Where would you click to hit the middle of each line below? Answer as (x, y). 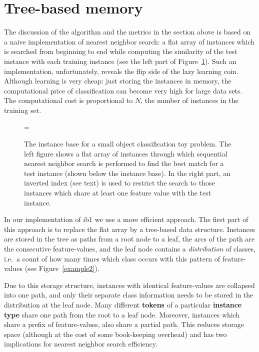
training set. (23, 110)
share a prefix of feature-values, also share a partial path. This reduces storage (124, 324)
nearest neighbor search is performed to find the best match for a (124, 163)
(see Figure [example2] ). (62, 268)
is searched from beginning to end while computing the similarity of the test (121, 51)
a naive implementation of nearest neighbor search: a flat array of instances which (129, 41)
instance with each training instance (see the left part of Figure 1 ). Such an (120, 61)
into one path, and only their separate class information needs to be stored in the (129, 295)
